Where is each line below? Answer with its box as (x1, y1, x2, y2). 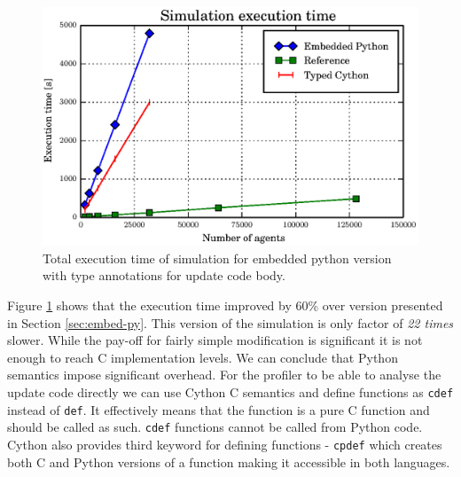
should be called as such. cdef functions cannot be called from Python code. (7, 418, 423, 436)
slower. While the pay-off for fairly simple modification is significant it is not (7, 331, 423, 349)
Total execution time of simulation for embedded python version (43, 248, 392, 267)
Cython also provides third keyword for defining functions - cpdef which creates (7, 434, 442, 453)
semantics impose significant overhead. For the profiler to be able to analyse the (7, 365, 441, 384)
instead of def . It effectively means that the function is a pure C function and (7, 400, 430, 418)
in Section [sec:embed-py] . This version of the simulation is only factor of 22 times (7, 313, 454, 332)
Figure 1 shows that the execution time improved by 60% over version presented (7, 295, 443, 314)
